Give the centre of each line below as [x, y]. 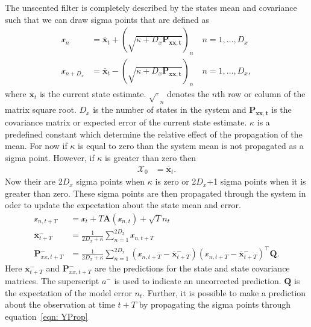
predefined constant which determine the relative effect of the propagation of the [154, 134]
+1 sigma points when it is [256, 181]
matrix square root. [41, 110]
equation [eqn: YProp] [46, 316]
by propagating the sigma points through [215, 304]
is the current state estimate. [93, 93]
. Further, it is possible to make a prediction [224, 292]
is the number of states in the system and [170, 110]
